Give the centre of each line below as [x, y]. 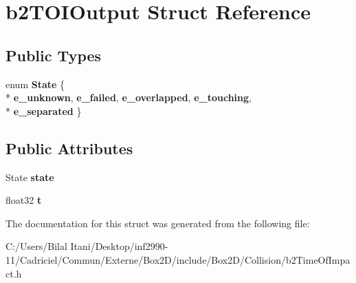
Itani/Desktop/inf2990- [119, 246]
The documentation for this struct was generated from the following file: [158, 223]
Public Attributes [69, 148]
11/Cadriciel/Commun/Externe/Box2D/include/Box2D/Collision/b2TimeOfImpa [178, 259]
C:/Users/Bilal [36, 246]
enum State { [35, 84]
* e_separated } [44, 111]
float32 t [24, 200]
